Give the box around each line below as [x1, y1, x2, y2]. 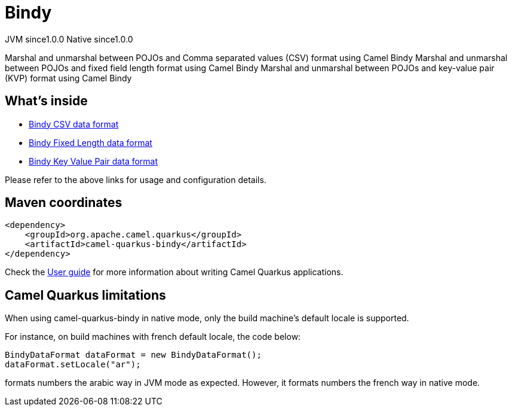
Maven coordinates [5, 195, 122, 211]
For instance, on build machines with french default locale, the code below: [5, 331, 301, 342]
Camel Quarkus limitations [5, 287, 166, 303]
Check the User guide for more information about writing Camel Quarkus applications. [5, 267, 344, 278]
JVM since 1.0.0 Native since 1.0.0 [5, 34, 133, 44]
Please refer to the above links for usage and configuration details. [5, 174, 266, 185]
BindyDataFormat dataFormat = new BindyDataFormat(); [5, 350, 262, 360]
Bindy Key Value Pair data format [29, 156, 158, 166]
